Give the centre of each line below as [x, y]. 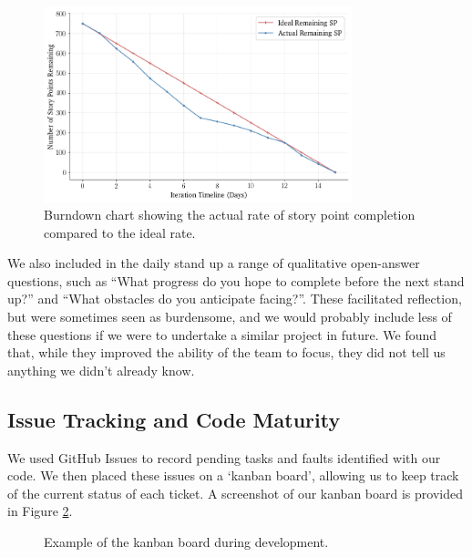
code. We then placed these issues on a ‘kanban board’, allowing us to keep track [233, 475]
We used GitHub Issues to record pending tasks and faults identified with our [224, 457]
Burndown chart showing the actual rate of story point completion [230, 215]
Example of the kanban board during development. [186, 542]
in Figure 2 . [40, 511]
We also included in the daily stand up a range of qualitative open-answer [214, 263]
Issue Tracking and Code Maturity [174, 419]
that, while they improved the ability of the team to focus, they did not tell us [226, 352]
